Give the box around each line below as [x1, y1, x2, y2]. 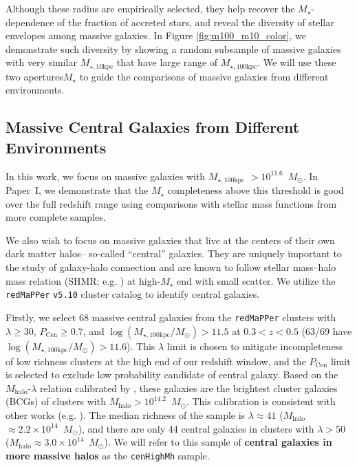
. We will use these [257, 55, 336, 69]
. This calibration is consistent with [186, 394, 336, 409]
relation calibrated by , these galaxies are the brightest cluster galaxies [39, 380, 338, 395]
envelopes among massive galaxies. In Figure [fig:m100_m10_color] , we [6, 28, 306, 43]
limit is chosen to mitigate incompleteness [166, 338, 343, 353]
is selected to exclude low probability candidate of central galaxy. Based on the [6, 367, 338, 382]
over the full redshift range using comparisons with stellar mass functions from [6, 196, 337, 210]
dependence [6, 14, 54, 29]
